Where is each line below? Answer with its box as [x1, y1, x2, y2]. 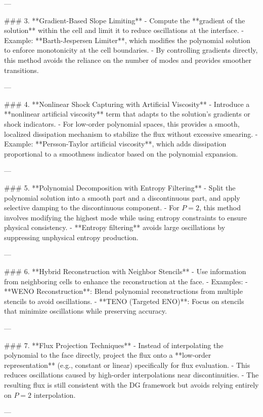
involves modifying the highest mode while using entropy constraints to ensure [4, 212, 247, 222]
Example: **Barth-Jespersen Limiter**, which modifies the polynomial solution [4, 34, 250, 45]
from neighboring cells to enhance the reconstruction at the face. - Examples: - [4, 276, 248, 286]
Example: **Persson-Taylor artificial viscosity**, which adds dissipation [4, 138, 227, 149]
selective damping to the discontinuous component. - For [4, 202, 180, 213]
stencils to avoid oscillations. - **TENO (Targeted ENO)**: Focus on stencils [4, 295, 244, 306]
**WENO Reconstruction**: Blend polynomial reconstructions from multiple [4, 286, 243, 296]
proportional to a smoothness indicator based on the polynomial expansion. [4, 148, 238, 159]
